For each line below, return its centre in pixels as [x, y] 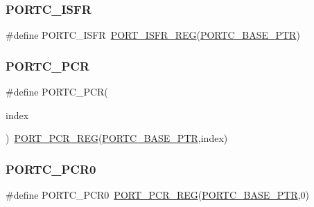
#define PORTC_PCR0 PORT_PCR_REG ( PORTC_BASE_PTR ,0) [158, 195]
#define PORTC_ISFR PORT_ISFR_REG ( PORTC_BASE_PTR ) [153, 35]
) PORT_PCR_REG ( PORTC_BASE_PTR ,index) [117, 138]
